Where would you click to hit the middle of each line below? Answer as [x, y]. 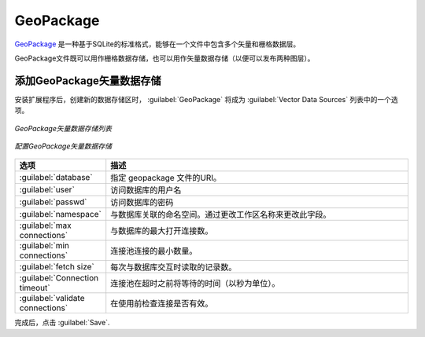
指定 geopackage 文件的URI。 [166, 178]
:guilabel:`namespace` [60, 214]
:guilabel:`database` [56, 178]
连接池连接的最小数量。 [154, 251]
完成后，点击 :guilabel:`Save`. [62, 323]
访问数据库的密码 [142, 203]
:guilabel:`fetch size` [57, 267]
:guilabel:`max [45, 225]
